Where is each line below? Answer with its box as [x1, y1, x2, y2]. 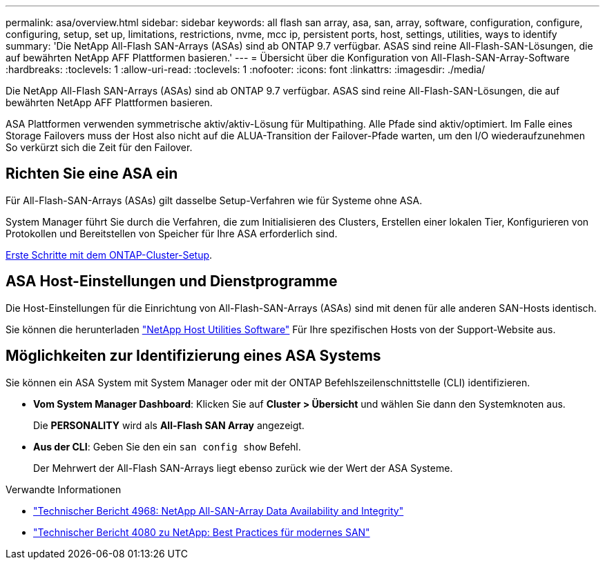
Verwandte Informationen [6, 483, 122, 495]
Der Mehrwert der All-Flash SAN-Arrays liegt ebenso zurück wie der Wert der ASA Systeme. [33, 462, 453, 474]
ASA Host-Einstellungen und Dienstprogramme [6, 272, 338, 290]
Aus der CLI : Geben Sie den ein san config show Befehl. [33, 440, 301, 453]
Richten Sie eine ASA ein [6, 165, 178, 183]
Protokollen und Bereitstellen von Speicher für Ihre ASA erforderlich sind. [6, 227, 338, 239]
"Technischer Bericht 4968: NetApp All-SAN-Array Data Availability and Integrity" [33, 504, 404, 517]
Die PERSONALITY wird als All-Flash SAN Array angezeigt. [33, 419, 305, 431]
